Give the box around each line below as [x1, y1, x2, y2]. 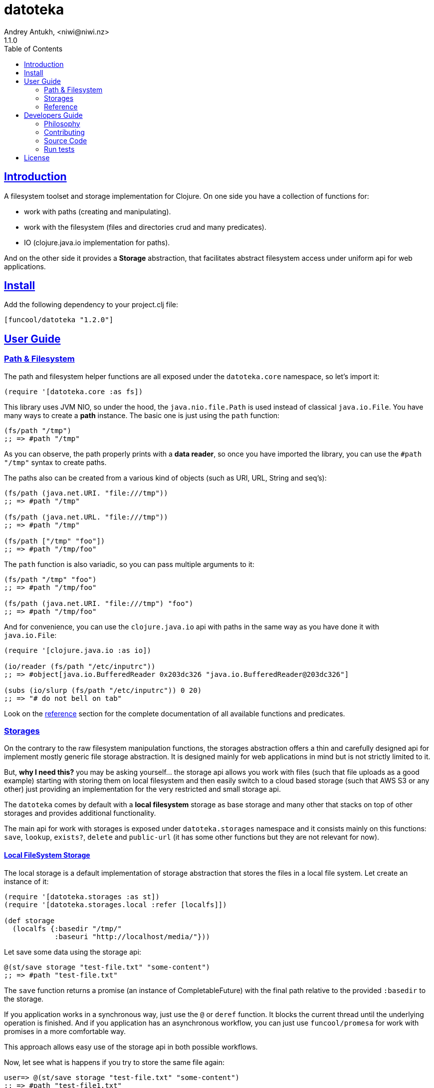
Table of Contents [4, 44, 63, 53]
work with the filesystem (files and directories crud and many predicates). [24, 222, 266, 231]
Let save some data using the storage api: [4, 947, 142, 956]
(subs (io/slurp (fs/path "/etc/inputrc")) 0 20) [4, 686, 202, 694]
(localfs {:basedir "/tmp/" [12, 924, 122, 933]
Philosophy [44, 119, 80, 128]
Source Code [44, 136, 87, 145]
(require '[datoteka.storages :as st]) [4, 892, 160, 901]
